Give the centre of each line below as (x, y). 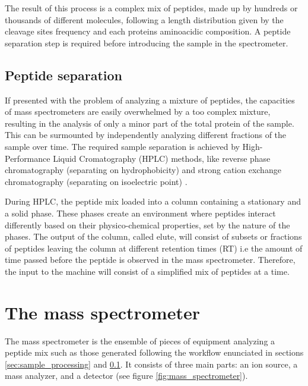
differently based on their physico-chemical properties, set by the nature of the (147, 225)
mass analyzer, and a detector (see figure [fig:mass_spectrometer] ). (126, 376)
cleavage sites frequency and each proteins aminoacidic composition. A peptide (148, 31)
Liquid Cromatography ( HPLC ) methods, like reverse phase (162, 158)
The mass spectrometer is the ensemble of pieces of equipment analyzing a (140, 341)
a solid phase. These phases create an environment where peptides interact (140, 213)
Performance (28, 158)
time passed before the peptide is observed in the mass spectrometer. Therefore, (150, 260)
